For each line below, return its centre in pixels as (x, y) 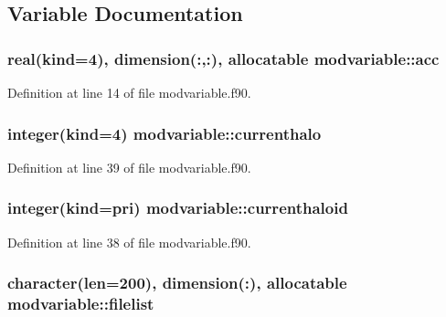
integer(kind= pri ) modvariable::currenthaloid (178, 208)
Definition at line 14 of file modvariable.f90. (129, 92)
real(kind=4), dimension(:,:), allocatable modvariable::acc (223, 58)
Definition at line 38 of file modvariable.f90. (129, 242)
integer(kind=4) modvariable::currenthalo (165, 133)
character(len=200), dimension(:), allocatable (177, 283)
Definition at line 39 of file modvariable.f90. (129, 167)
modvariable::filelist (81, 304)
